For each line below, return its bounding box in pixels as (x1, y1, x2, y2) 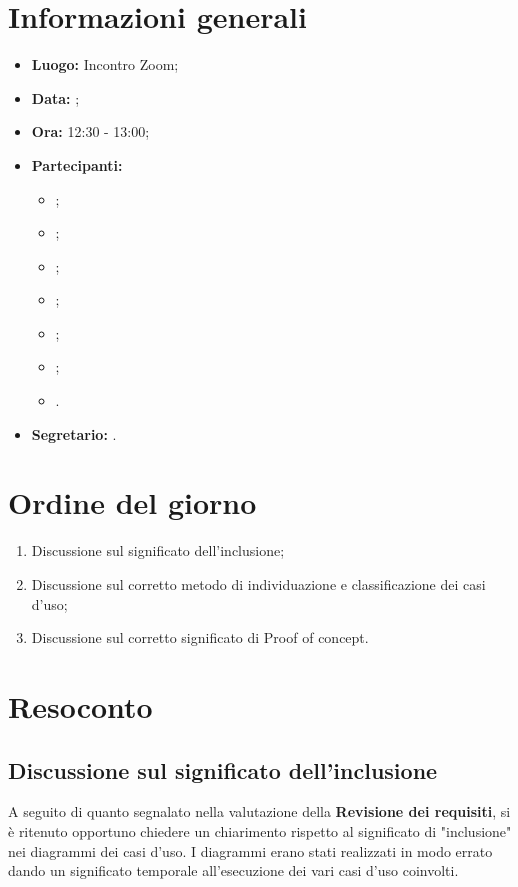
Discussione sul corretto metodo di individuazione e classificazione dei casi (31, 573, 486, 594)
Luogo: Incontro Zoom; (31, 54, 179, 75)
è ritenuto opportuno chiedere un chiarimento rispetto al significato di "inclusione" (8, 820, 512, 841)
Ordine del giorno (8, 482, 257, 523)
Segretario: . (31, 423, 117, 444)
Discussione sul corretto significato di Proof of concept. (31, 627, 369, 648)
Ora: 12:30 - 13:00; (31, 121, 150, 142)
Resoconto (8, 685, 153, 726)
